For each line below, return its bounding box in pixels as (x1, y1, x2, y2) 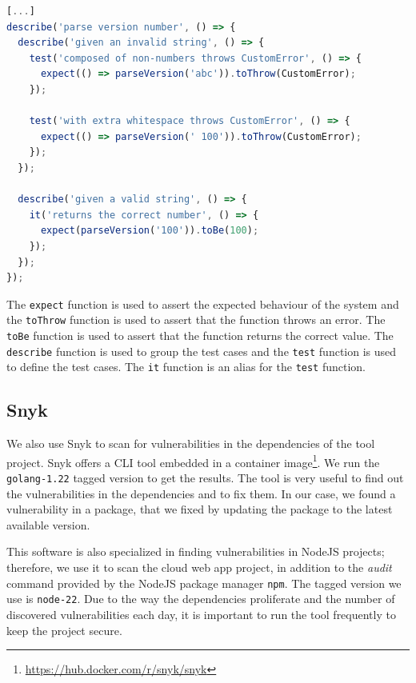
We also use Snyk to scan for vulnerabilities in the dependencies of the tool (6, 435, 375, 452)
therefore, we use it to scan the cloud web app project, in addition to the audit (6, 559, 392, 576)
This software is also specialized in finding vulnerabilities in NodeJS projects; (6, 543, 385, 560)
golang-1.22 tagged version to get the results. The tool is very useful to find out (6, 469, 404, 486)
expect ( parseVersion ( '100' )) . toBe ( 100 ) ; (40, 225, 259, 237)
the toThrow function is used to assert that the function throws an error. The (6, 311, 386, 328)
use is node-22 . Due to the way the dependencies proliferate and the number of (6, 590, 395, 607)
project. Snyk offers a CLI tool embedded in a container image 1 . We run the (6, 451, 380, 470)
